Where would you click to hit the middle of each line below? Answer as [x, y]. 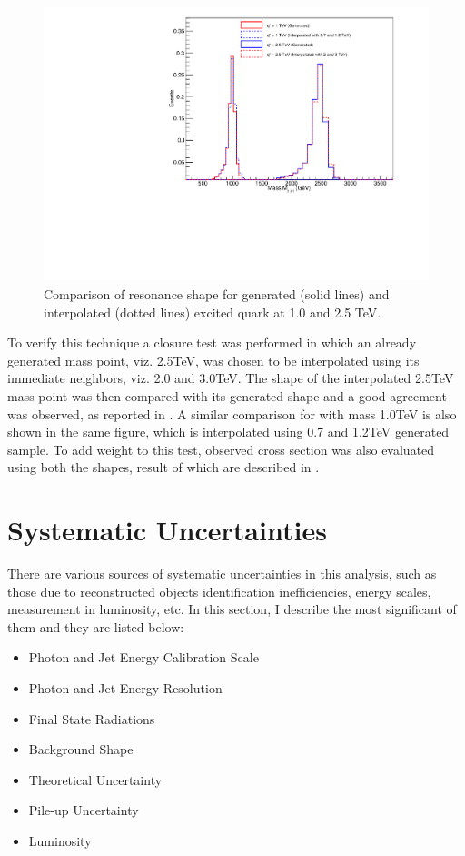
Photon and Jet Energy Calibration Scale [143, 657]
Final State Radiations [92, 718]
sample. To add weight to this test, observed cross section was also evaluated [221, 449]
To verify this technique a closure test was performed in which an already [212, 342]
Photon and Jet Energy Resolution [125, 687]
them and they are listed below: [96, 626]
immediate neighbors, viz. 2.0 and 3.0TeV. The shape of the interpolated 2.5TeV [231, 378]
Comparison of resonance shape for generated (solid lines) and [217, 293]
